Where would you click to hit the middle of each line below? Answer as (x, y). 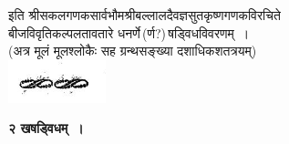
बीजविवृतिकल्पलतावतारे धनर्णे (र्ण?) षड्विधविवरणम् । (129, 32)
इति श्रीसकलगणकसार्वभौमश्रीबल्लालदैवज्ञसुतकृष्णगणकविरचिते (144, 15)
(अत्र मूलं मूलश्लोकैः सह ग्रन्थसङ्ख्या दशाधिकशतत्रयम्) (133, 51)
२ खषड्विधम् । (46, 128)
